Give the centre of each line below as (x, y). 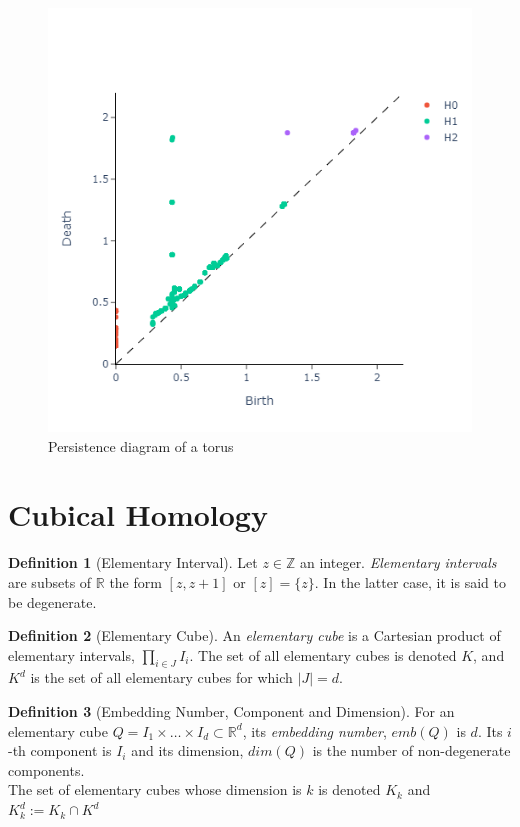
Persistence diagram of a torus (141, 445)
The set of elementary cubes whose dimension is (155, 789)
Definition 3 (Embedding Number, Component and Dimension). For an (231, 711)
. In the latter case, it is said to (410, 581)
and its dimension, (187, 750)
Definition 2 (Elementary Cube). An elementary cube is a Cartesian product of (254, 635)
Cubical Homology (138, 514)
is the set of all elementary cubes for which (161, 677)
